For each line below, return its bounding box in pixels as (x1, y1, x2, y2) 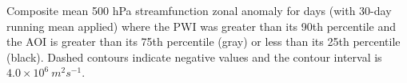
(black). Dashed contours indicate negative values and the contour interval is (6, 48, 382, 65)
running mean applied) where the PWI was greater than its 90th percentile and (6, 17, 397, 34)
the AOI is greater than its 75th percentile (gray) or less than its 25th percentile (6, 33, 401, 50)
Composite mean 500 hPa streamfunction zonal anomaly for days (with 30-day (6, 2, 392, 18)
